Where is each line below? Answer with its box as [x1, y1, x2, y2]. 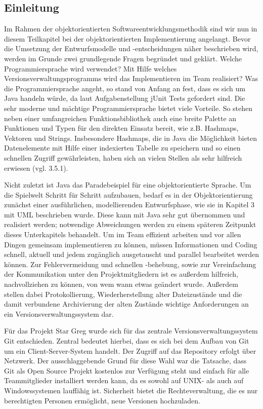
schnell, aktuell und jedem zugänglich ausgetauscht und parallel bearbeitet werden [4, 249, 259, 259]
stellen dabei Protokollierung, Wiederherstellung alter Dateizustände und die [4, 288, 242, 299]
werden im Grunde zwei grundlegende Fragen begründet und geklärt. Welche [4, 53, 242, 63]
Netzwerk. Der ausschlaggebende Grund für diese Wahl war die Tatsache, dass [4, 355, 247, 366]
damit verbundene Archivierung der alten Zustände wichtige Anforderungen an [4, 299, 249, 309]
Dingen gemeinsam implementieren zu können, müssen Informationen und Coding [4, 239, 257, 249]
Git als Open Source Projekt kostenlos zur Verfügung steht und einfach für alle [4, 365, 249, 376]
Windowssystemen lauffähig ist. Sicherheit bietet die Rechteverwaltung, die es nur [4, 385, 258, 395]
